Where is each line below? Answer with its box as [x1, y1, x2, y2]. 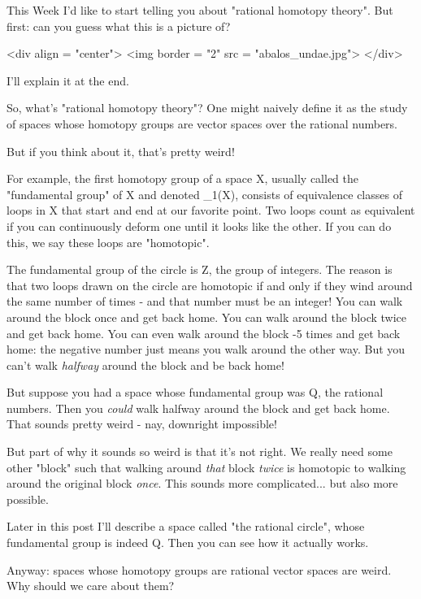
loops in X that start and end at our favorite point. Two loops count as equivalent [7, 202, 415, 219]
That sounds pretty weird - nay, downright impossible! [7, 415, 277, 432]
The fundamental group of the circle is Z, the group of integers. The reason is [7, 261, 393, 278]
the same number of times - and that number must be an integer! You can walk [7, 293, 403, 310]
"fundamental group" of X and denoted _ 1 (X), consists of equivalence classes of [7, 185, 402, 202]
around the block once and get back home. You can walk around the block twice [7, 308, 407, 325]
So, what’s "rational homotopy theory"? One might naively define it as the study [7, 99, 408, 116]
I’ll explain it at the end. [7, 72, 129, 89]
